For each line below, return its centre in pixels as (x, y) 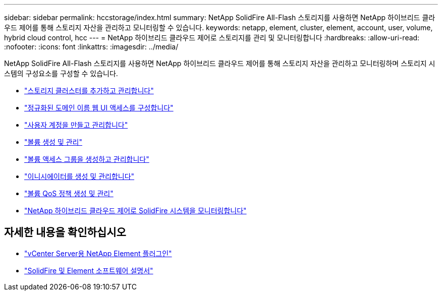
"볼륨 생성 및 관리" (53, 142)
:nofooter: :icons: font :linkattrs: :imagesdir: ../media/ (91, 47)
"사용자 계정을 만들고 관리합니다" (76, 125)
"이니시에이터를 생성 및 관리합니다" (79, 176)
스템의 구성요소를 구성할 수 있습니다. (61, 73)
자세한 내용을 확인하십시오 (65, 232)
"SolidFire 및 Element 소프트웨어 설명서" (89, 270)
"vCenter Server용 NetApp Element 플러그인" (98, 253)
